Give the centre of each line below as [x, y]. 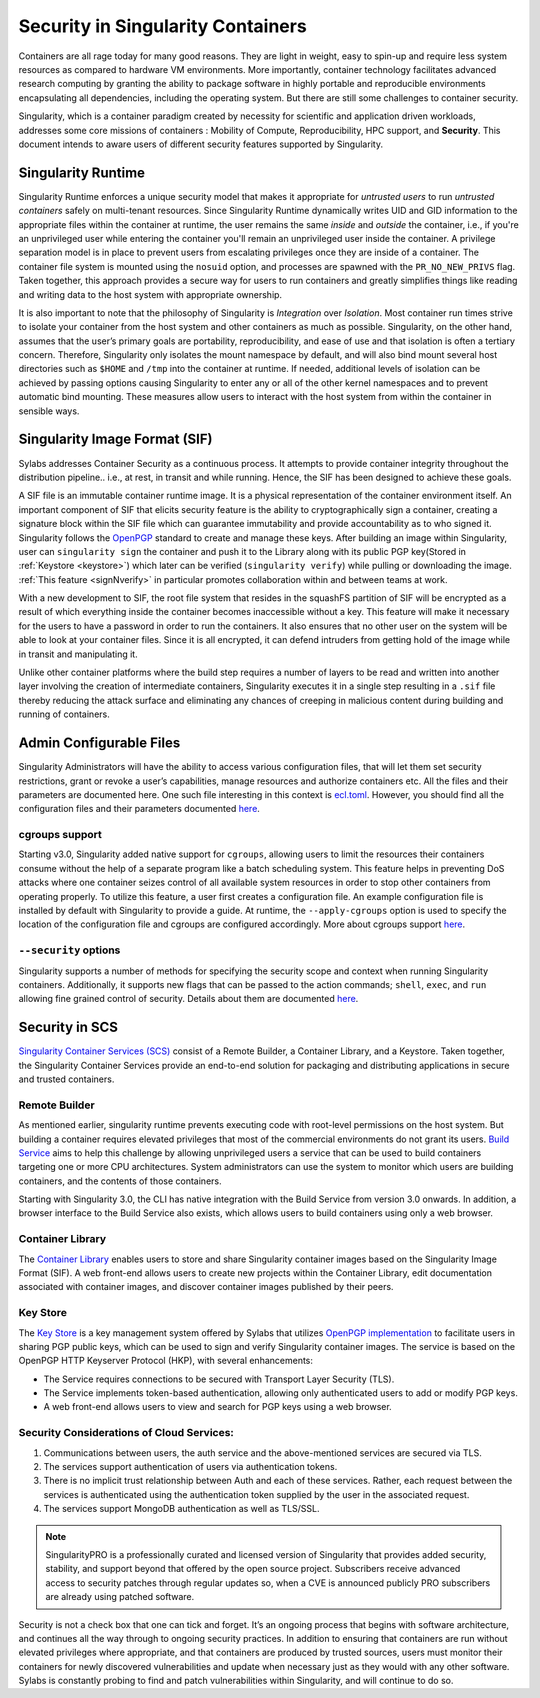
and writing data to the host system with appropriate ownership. [150, 294]
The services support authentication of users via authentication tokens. [190, 1467]
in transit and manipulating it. [78, 654]
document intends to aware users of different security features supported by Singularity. [201, 144]
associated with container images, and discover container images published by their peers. [206, 1287]
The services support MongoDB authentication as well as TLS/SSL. [181, 1509]
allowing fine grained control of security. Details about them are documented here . [188, 999]
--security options [69, 950]
